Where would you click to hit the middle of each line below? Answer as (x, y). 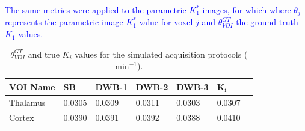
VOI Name (32, 86)
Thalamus (27, 102)
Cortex (22, 117)
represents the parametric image (64, 22)
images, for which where (247, 10)
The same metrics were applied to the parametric (96, 10)
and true (44, 54)
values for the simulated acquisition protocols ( (161, 54)
